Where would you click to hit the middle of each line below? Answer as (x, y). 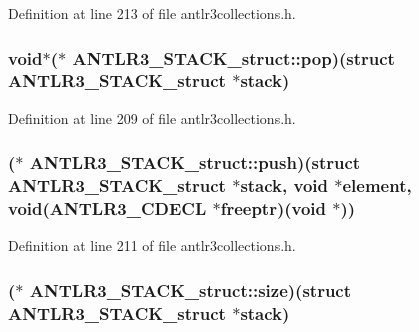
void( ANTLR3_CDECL (107, 208)
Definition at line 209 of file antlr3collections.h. (152, 117)
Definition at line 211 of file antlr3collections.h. (152, 245)
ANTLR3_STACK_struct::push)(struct (195, 162)
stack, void (284, 185)
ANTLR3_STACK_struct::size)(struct (190, 289)
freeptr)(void (273, 208)
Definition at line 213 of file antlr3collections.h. (152, 13)
